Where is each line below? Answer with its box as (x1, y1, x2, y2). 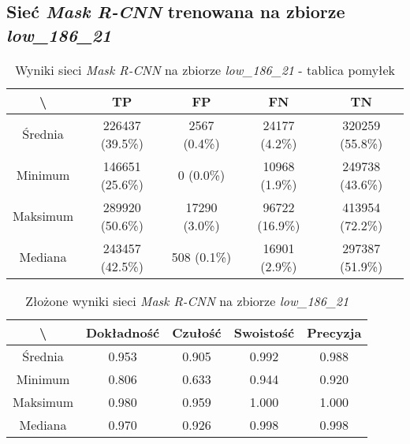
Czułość (172, 323, 222, 341)
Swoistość (233, 323, 295, 341)
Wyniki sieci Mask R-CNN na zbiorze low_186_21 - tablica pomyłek (14, 60, 396, 79)
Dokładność (85, 323, 160, 341)
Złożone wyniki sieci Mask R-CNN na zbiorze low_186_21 (25, 291, 349, 310)
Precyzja (307, 323, 362, 341)
